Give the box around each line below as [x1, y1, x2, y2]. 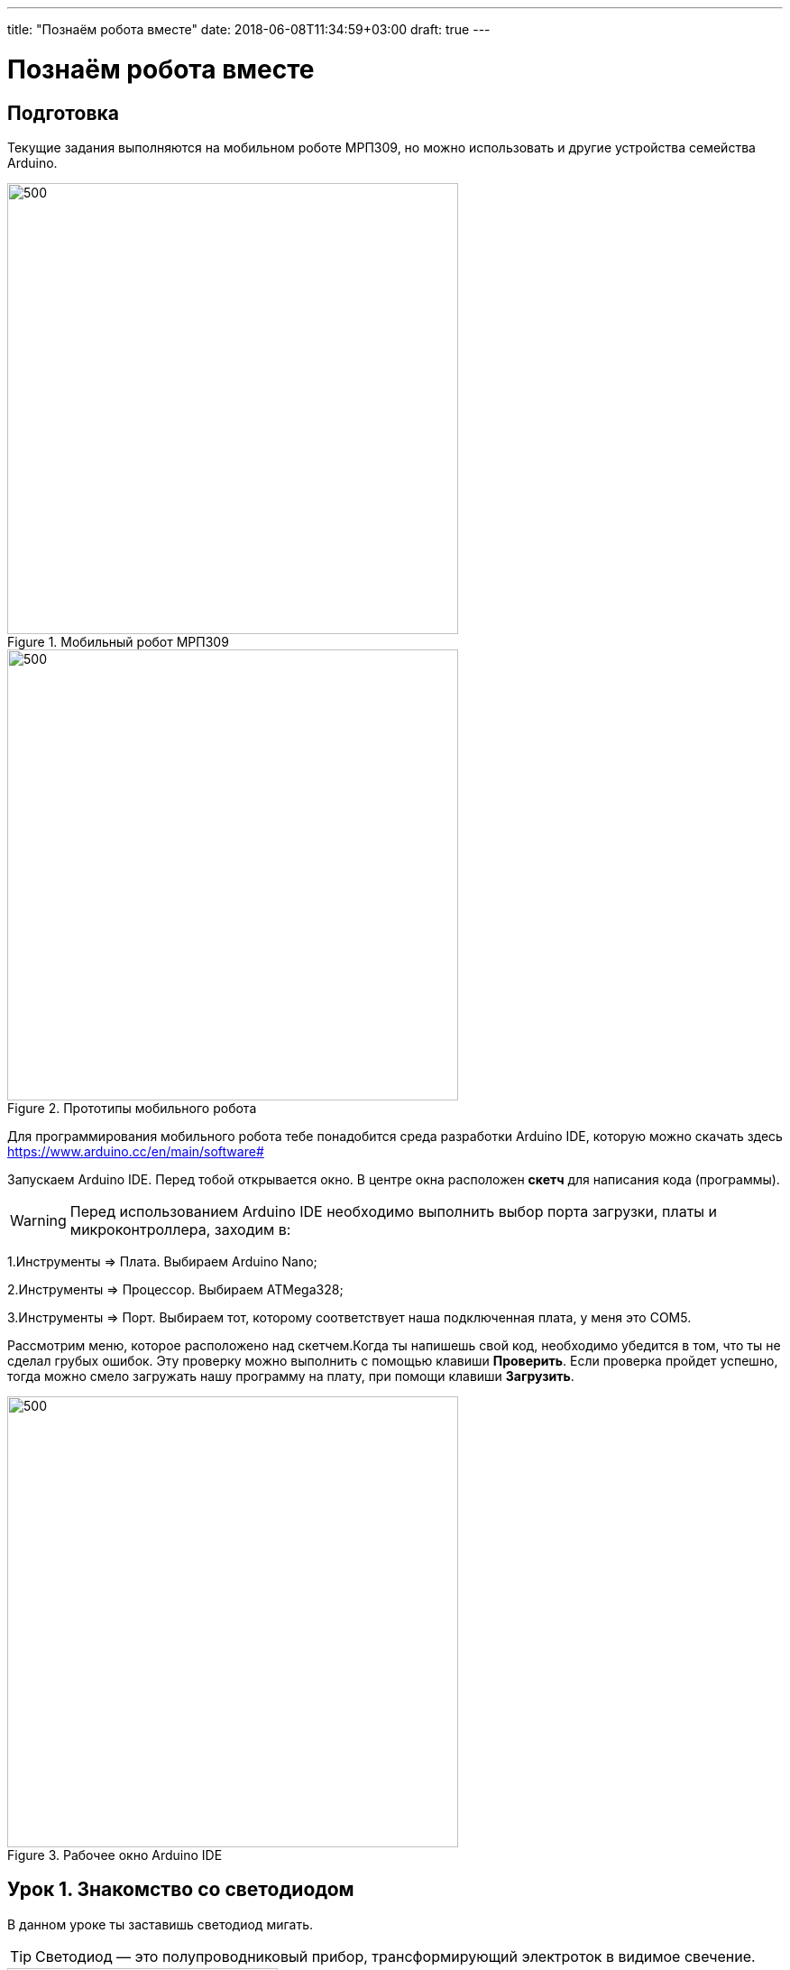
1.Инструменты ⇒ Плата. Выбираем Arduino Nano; [7, 1253, 317, 1269]
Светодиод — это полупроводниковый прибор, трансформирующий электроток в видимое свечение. [35, 1947, 756, 1965]
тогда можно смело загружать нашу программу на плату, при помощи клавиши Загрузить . [7, 1367, 574, 1384]
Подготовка [7, 101, 119, 124]
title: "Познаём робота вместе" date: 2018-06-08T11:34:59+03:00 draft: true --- [7, 22, 491, 37]
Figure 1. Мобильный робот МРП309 [7, 633, 229, 649]
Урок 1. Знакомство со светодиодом [7, 1878, 354, 1901]
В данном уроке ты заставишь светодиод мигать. [7, 1916, 314, 1932]
